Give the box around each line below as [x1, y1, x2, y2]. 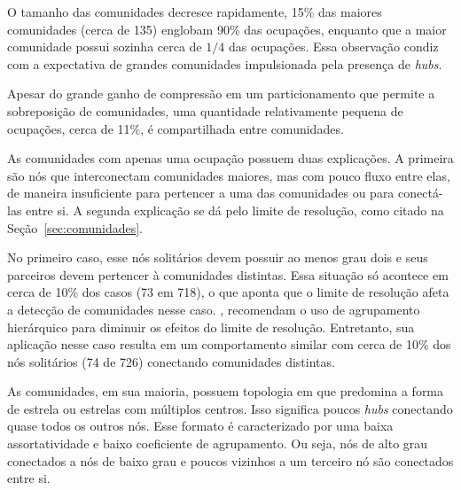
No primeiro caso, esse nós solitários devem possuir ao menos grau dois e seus [7, 248, 428, 267]
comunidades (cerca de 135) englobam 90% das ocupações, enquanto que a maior [7, 19, 447, 38]
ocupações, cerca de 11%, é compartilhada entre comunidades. [7, 119, 344, 137]
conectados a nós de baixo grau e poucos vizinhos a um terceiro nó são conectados [7, 451, 454, 470]
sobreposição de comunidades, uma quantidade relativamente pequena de [7, 101, 403, 120]
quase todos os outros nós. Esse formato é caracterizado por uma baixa [7, 416, 394, 435]
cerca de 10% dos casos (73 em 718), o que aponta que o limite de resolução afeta [7, 283, 449, 301]
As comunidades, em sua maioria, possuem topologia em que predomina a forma [7, 382, 444, 401]
